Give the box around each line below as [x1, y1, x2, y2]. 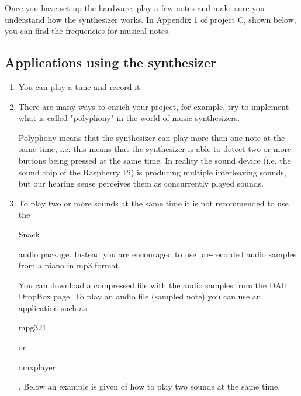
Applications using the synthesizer [5, 53, 217, 71]
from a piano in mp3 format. [18, 259, 121, 271]
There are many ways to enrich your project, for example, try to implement [18, 100, 289, 112]
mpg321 [18, 321, 47, 333]
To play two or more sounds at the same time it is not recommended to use [18, 197, 289, 209]
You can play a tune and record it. [18, 80, 143, 92]
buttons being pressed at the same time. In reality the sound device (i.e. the [18, 154, 291, 166]
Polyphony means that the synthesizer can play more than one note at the [18, 131, 285, 143]
